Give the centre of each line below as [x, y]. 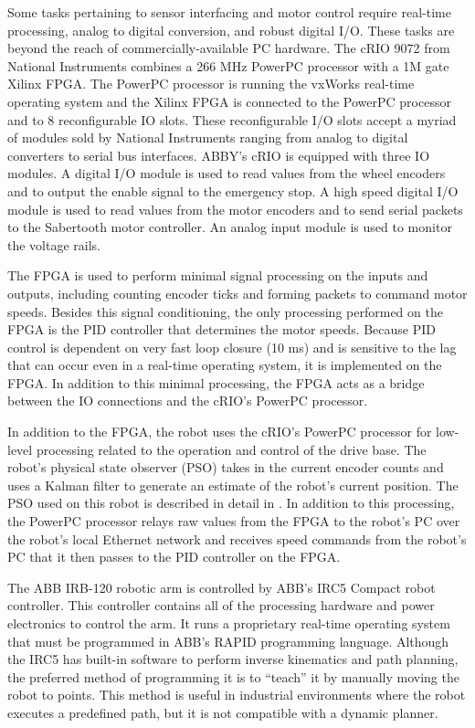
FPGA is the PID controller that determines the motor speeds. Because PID [222, 329]
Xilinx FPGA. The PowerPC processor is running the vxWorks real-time [211, 84]
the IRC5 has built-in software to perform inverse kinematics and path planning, [233, 659]
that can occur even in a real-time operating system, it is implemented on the [225, 365]
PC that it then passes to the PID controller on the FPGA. [174, 557]
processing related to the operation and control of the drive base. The [231, 449]
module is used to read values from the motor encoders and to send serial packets [235, 209]
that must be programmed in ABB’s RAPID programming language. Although [228, 641]
